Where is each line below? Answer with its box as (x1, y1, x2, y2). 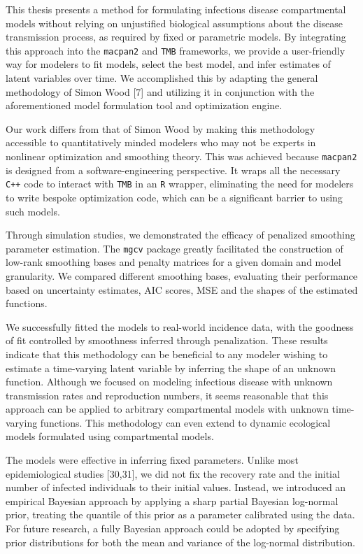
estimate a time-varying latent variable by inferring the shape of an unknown (6, 360, 336, 375)
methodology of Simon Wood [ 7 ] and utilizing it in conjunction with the (6, 84, 315, 99)
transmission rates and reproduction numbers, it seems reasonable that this (6, 388, 329, 402)
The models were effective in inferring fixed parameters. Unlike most (6, 453, 299, 467)
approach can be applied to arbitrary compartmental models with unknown (6, 402, 329, 416)
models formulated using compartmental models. (6, 429, 214, 443)
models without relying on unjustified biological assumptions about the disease (6, 15, 343, 30)
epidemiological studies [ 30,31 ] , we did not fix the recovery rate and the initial (6, 466, 340, 481)
